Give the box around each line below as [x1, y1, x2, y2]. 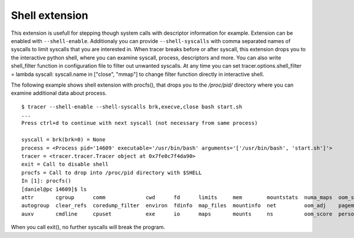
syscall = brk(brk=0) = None [21, 136, 106, 143]
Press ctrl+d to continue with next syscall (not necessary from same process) [21, 120, 258, 127]
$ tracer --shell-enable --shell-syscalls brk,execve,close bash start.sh [21, 103, 242, 110]
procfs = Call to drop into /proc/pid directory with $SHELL [21, 169, 202, 176]
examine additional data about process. [11, 90, 107, 97]
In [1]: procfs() [21, 177, 71, 184]
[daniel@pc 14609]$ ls [21, 186, 87, 193]
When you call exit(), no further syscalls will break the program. [11, 224, 165, 231]
